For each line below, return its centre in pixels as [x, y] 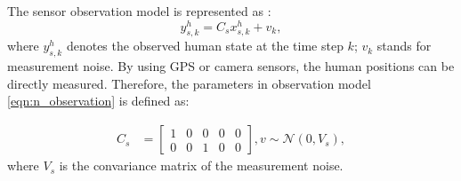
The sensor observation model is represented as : [139, 11]
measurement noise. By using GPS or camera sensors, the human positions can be [231, 66]
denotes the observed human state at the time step [205, 46]
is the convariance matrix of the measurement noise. [201, 165]
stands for [404, 46]
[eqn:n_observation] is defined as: [98, 101]
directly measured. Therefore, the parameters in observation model [189, 83]
